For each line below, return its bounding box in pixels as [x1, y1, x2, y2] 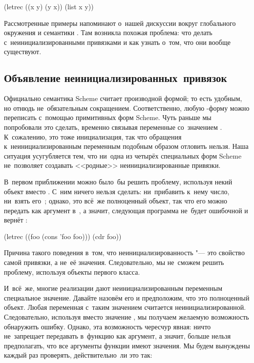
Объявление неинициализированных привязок [4, 70, 227, 85]
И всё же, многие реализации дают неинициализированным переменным [4, 283, 223, 293]
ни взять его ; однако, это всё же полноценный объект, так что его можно [4, 196, 227, 206]
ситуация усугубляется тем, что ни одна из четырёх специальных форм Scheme [4, 150, 242, 161]
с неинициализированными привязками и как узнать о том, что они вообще [4, 37, 231, 47]
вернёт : [4, 215, 28, 225]
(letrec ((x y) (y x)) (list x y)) [4, 1, 94, 11]
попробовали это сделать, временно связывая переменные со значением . [4, 121, 222, 132]
